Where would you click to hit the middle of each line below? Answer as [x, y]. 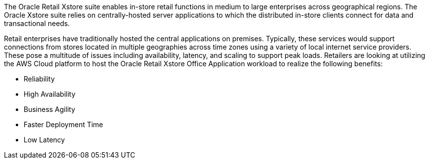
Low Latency [44, 140]
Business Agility [49, 109]
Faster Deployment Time [64, 124]
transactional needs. [37, 23]
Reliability [39, 79]
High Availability [50, 94]
